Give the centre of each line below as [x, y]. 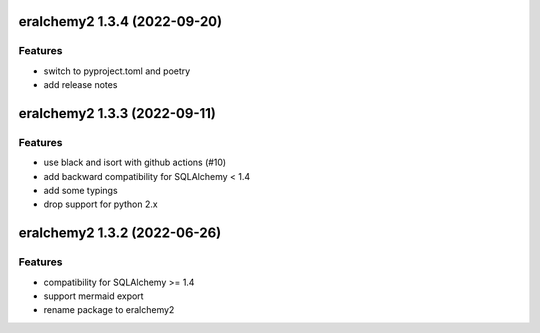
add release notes [80, 85]
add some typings [81, 191]
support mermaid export [93, 296]
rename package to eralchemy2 [109, 310]
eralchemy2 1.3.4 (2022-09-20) [120, 21]
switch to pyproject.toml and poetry [117, 71]
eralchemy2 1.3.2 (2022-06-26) [120, 233]
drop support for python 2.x [101, 204]
